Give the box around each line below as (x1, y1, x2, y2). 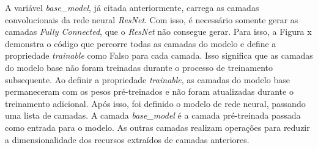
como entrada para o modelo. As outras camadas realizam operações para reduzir (5, 120, 310, 133)
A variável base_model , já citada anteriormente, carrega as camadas (5, 1, 259, 13)
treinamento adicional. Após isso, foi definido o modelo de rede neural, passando (5, 97, 306, 109)
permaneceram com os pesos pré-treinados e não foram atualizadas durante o (5, 85, 294, 98)
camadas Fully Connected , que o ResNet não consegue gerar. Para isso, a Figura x (5, 25, 312, 38)
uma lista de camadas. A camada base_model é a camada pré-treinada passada (5, 109, 301, 122)
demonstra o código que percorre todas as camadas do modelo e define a (5, 37, 276, 50)
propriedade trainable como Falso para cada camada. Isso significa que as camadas (5, 49, 313, 62)
